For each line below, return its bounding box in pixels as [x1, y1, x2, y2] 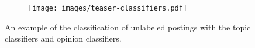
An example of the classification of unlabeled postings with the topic [5, 20, 251, 33]
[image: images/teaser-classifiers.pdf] [28, 4, 188, 12]
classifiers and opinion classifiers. [5, 32, 122, 44]
